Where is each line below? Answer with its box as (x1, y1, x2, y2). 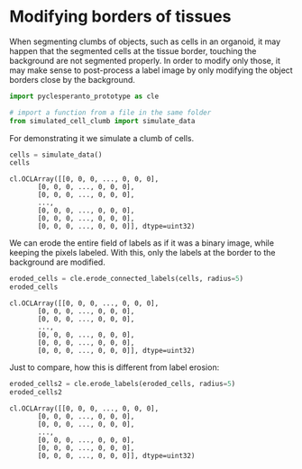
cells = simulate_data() (9, 150, 103, 159)
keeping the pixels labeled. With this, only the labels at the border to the (9, 248, 276, 258)
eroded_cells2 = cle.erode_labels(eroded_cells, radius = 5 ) (9, 380, 236, 389)
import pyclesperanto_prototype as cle (9, 92, 160, 101)
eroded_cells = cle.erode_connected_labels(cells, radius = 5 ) (9, 275, 244, 284)
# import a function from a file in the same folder (9, 108, 212, 117)
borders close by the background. (9, 74, 135, 85)
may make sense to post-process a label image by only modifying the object (9, 65, 293, 76)
